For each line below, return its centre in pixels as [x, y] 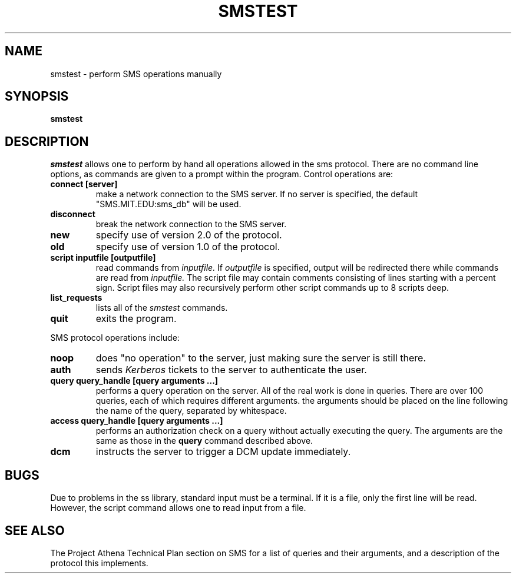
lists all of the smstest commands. [162, 308]
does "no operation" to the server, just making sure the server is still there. [261, 358]
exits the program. [136, 319]
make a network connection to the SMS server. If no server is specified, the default [257, 194]
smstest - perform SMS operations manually [136, 74]
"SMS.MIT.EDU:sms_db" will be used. [168, 204]
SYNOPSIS [37, 97]
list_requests [76, 298]
